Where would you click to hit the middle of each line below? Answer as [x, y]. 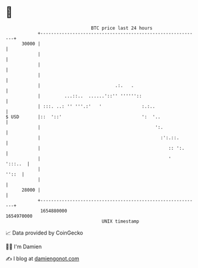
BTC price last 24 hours [122, 28]
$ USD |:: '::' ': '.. [83, 117]
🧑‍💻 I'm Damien [24, 247]
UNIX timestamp [120, 221]
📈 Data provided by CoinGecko [44, 233]
